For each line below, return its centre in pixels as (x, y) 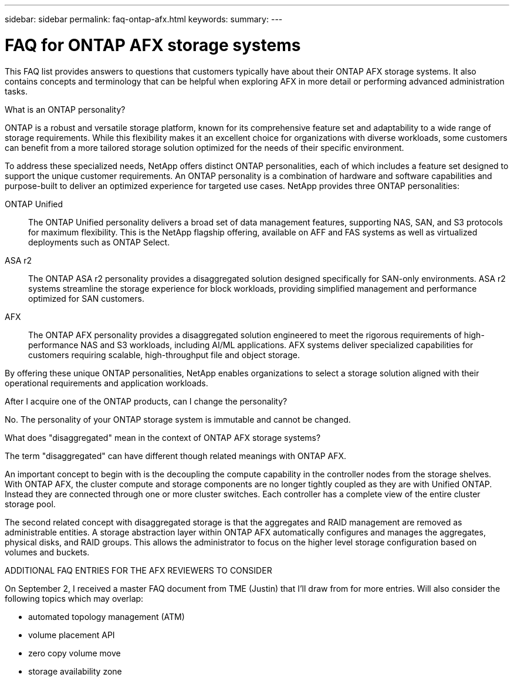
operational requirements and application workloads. (106, 383)
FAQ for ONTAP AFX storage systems (153, 45)
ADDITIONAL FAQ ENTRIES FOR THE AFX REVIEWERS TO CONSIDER (138, 570)
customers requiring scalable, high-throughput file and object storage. (164, 355)
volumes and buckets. (47, 552)
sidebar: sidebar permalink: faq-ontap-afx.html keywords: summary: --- (144, 19)
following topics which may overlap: (74, 598)
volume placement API (72, 635)
